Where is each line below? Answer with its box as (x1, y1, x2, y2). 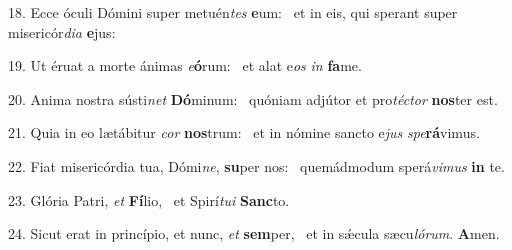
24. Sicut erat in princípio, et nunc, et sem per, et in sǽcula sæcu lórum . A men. (8, 223, 500, 244)
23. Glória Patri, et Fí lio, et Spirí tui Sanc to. (8, 189, 290, 210)
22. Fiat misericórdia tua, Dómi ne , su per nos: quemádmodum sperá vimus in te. (8, 155, 505, 176)
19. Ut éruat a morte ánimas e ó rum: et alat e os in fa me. (8, 55, 362, 76)
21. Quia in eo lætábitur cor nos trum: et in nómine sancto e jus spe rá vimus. (8, 122, 480, 143)
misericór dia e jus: (8, 21, 116, 42)
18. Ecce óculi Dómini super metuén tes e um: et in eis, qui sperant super (8, 2, 458, 22)
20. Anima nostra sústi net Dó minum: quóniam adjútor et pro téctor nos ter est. (8, 88, 498, 109)
